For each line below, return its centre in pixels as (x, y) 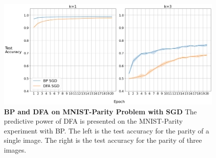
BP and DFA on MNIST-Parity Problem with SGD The (100, 111)
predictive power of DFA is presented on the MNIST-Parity (94, 121)
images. (15, 149)
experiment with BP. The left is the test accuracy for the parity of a (107, 130)
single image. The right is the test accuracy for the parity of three (103, 140)
